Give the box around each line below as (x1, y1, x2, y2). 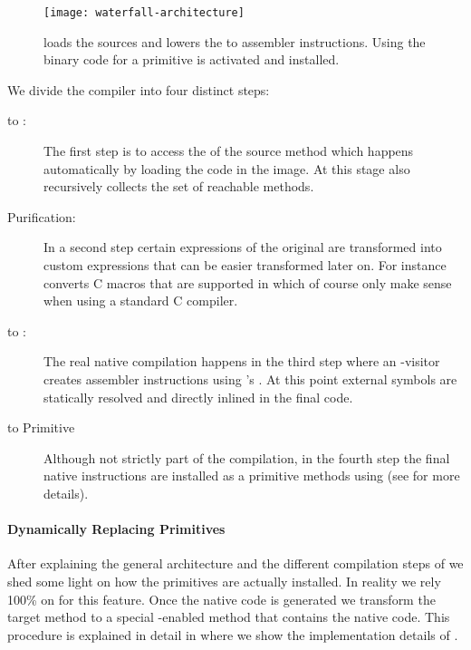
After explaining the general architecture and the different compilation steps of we (7, 554, 464, 573)
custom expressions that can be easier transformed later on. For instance (43, 256, 447, 274)
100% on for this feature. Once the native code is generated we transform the (7, 589, 436, 608)
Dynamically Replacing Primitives (7, 519, 226, 538)
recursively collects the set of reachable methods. (43, 177, 314, 196)
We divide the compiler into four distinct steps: (7, 80, 270, 99)
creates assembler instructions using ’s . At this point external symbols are (43, 369, 457, 388)
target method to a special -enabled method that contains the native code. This (7, 607, 450, 626)
